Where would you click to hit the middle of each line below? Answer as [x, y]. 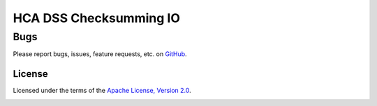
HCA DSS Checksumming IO [97, 18]
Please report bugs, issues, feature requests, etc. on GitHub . [100, 54]
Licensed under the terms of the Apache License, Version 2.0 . [102, 91]
